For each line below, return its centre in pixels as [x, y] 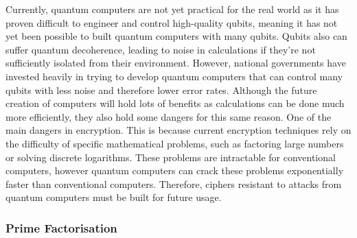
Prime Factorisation [61, 227]
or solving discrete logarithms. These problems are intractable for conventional [171, 157]
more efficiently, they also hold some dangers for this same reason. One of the [169, 116]
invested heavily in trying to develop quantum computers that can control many [174, 76]
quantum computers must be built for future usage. [114, 197]
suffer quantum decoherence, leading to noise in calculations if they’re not [161, 49]
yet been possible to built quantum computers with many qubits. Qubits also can [176, 36]
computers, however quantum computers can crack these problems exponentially [175, 170]
